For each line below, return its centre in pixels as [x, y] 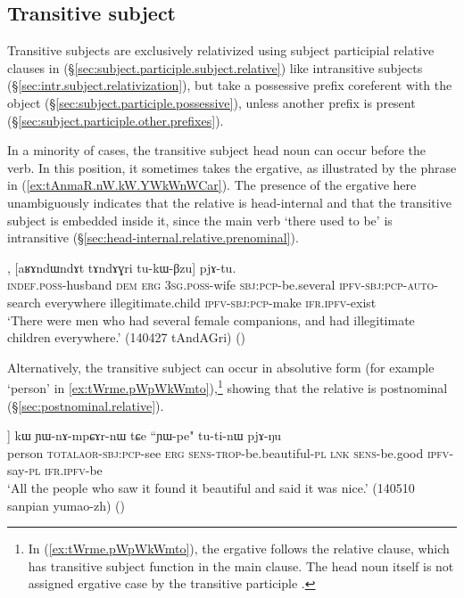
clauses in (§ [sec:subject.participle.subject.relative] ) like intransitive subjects [215, 67]
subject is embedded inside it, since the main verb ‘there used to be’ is [200, 220]
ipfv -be [83, 470]
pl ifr [45, 470]
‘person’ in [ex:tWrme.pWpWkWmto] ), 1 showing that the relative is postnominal [228, 386]
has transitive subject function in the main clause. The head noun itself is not [241, 565]
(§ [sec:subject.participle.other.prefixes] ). [116, 120]
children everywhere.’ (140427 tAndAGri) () [127, 337]
